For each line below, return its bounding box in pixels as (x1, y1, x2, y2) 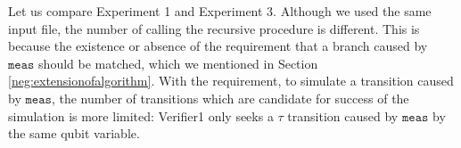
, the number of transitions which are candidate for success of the (51, 88, 409, 107)
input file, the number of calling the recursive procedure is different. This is (8, 19, 420, 37)
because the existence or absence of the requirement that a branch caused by (8, 37, 428, 55)
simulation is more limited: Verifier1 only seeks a (8, 106, 274, 125)
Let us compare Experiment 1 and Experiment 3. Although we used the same (8, 2, 432, 20)
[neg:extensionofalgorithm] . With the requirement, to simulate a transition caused (8, 71, 454, 90)
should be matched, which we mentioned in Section (38, 53, 318, 72)
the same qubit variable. (8, 124, 140, 143)
